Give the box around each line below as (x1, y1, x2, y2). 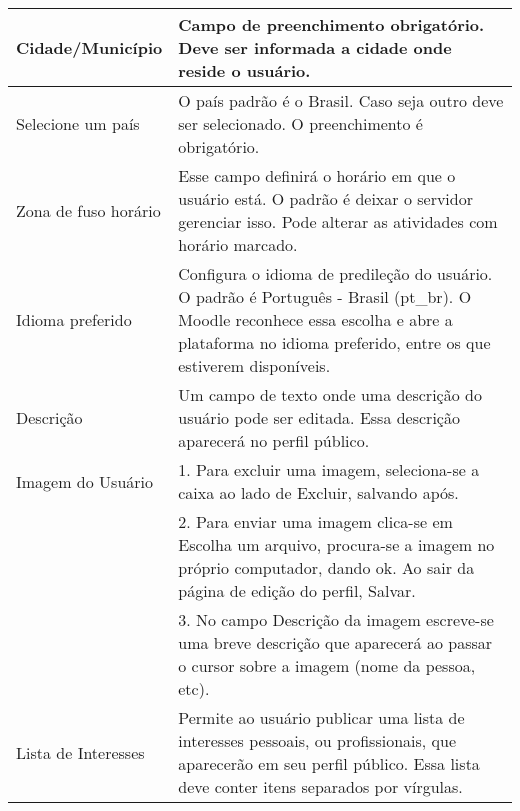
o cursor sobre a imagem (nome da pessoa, (178, 654, 476, 677)
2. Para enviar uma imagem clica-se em (178, 510, 453, 533)
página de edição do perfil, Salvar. (178, 579, 416, 602)
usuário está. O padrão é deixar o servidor (178, 187, 473, 210)
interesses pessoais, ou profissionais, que (178, 729, 457, 752)
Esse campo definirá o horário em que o (178, 164, 456, 187)
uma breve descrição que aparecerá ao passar (178, 631, 493, 654)
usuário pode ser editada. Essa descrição (178, 406, 460, 429)
